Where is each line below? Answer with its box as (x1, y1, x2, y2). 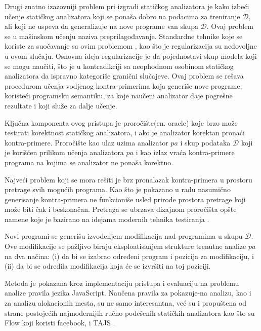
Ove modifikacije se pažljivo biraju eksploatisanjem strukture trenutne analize (5, 241, 246, 251)
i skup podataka (180, 137, 231, 148)
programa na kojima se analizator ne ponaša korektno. (5, 157, 173, 167)
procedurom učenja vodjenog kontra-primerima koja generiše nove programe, (5, 80, 242, 91)
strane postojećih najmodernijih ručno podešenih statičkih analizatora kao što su (5, 307, 255, 318)
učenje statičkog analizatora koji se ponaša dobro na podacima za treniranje (5, 11, 240, 21)
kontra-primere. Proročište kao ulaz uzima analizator (5, 137, 168, 148)
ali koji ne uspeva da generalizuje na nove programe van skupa (5, 21, 198, 31)
